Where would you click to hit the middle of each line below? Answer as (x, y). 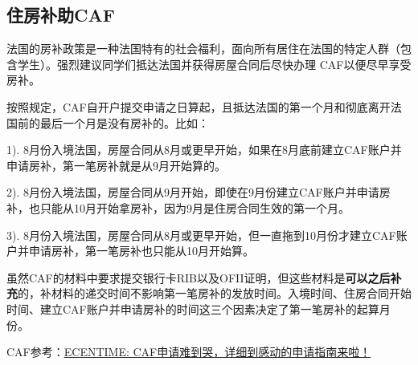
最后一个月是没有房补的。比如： (124, 122)
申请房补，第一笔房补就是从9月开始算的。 (116, 165)
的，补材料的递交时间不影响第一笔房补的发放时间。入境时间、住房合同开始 (215, 293)
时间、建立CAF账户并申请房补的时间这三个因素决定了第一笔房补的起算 (193, 308)
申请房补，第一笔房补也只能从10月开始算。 (141, 251)
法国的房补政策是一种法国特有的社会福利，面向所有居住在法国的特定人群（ (203, 49)
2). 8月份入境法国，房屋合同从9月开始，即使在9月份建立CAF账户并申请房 (199, 192)
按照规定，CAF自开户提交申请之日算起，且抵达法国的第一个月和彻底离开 (199, 106)
